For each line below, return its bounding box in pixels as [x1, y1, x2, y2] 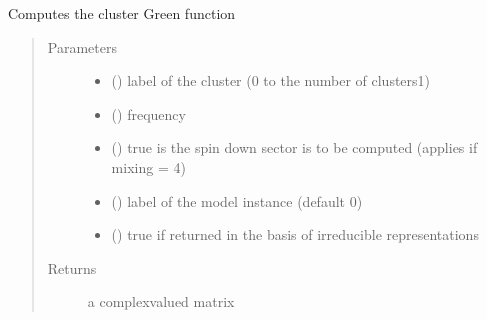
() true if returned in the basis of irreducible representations [111, 224, 479, 245]
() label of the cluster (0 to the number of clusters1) [111, 70, 431, 91]
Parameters [47, 36, 117, 57]
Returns [47, 257, 97, 278]
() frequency [111, 103, 186, 124]
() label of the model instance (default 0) [111, 190, 363, 211]
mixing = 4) [111, 156, 186, 177]
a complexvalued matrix [87, 291, 235, 312]
